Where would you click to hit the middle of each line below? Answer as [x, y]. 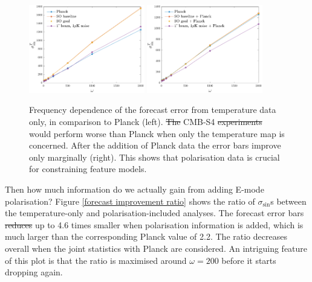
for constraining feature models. [88, 169]
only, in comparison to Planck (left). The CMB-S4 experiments [146, 122]
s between [288, 201]
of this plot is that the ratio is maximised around [96, 260]
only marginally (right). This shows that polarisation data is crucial [154, 157]
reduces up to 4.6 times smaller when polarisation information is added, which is [154, 224]
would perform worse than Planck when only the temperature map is [157, 133]
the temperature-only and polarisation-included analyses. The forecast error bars [154, 213]
